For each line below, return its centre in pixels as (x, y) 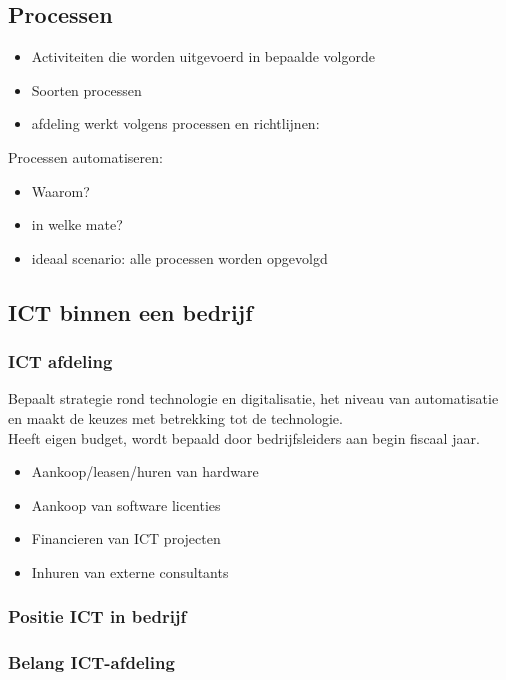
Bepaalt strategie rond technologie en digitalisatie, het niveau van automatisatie (253, 398)
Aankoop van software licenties (126, 504)
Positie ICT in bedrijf (97, 616)
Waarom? (60, 190)
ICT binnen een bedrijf (130, 311)
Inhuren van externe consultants (130, 571)
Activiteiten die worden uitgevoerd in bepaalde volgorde (203, 56)
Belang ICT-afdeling (91, 662)
